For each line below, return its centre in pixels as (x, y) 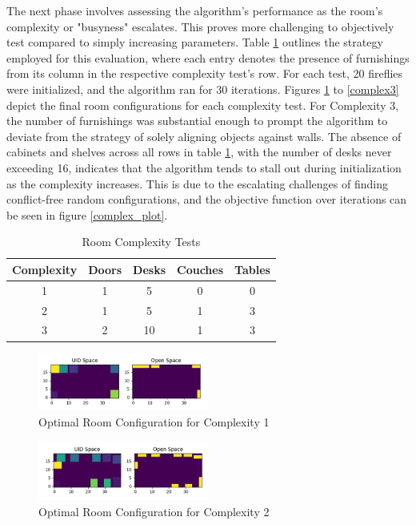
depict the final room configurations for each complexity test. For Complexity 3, (203, 105)
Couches (200, 269)
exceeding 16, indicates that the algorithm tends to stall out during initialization (204, 167)
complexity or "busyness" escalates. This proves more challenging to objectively (200, 26)
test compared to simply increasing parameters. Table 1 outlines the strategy (195, 42)
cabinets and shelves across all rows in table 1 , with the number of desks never (199, 152)
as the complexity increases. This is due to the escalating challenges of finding (197, 183)
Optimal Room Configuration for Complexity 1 (154, 422)
